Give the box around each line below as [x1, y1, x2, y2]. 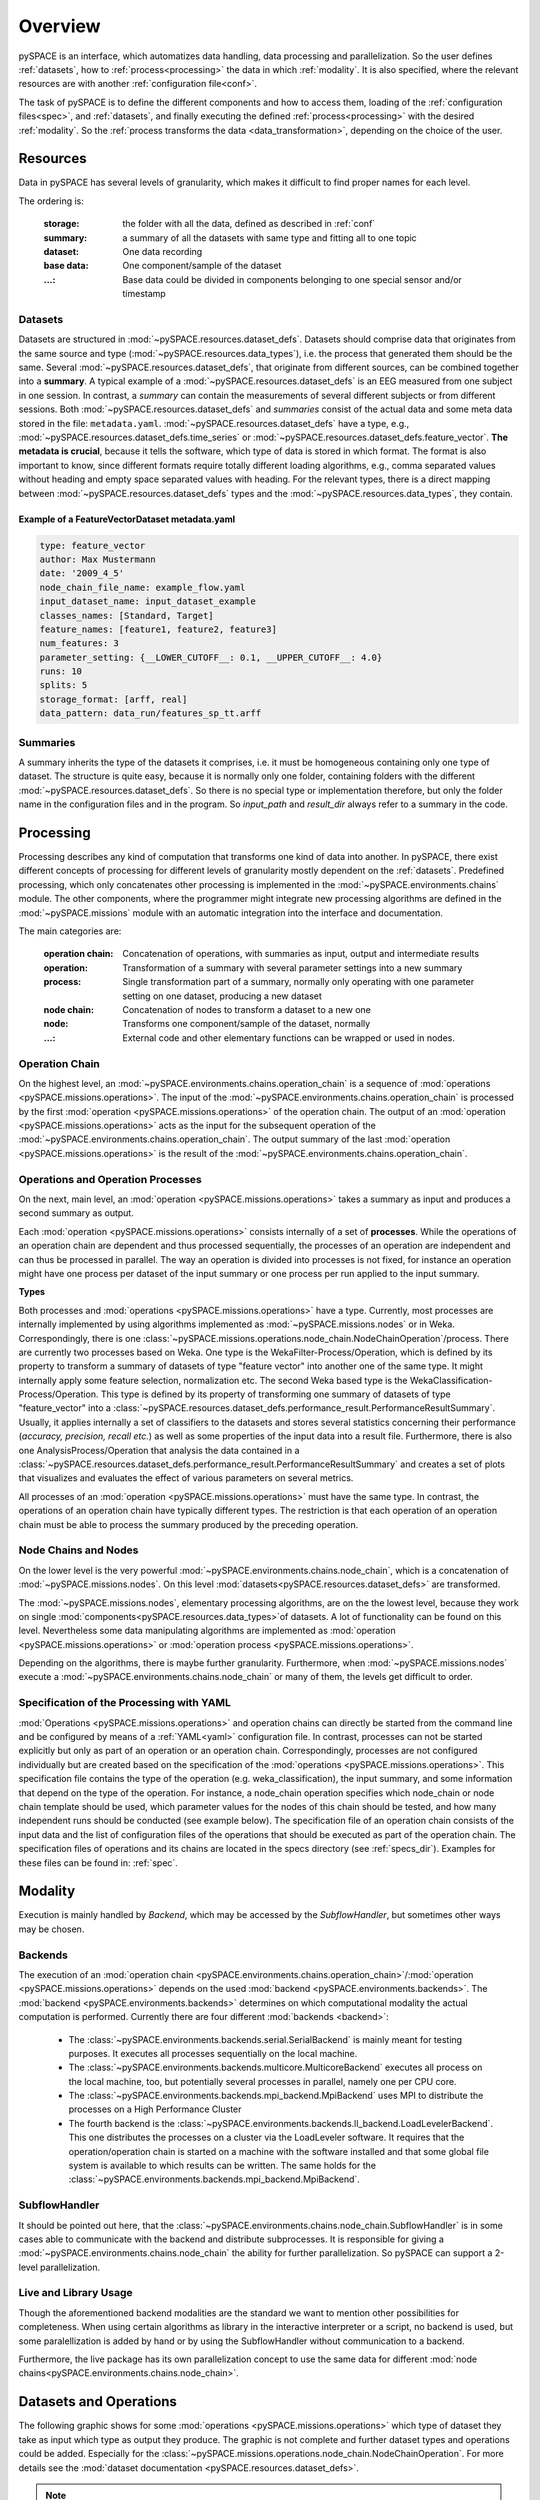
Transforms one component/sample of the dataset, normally [122, 1018, 371, 1030]
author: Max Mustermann [39, 553, 157, 565]
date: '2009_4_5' [39, 568, 125, 579]
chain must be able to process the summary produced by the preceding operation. [18, 1518, 359, 1530]
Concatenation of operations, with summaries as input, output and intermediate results [122, 948, 480, 960]
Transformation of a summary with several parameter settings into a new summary [122, 961, 463, 974]
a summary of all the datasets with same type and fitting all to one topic [122, 231, 417, 244]
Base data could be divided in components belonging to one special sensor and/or [122, 273, 462, 285]
